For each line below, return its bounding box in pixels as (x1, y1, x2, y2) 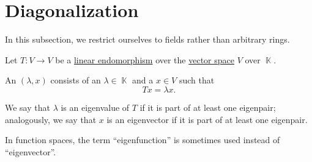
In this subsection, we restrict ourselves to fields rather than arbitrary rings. (5, 33, 290, 46)
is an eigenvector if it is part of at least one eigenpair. (106, 113, 308, 125)
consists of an (50, 74, 101, 86)
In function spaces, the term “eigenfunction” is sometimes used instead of (5, 133, 280, 146)
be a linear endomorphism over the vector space (55, 53, 234, 66)
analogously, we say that (5, 113, 97, 125)
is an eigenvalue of (61, 100, 130, 113)
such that (179, 74, 215, 86)
